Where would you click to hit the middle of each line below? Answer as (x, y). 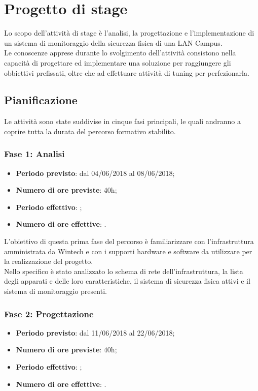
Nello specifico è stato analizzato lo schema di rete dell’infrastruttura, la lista (124, 271)
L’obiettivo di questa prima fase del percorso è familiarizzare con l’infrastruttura (129, 241)
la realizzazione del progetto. (49, 261)
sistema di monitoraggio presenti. (56, 291)
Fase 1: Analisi (34, 154)
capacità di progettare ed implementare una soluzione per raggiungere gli (118, 62)
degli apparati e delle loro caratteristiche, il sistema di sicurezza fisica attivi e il (127, 281)
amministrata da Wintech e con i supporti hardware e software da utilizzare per (128, 251)
